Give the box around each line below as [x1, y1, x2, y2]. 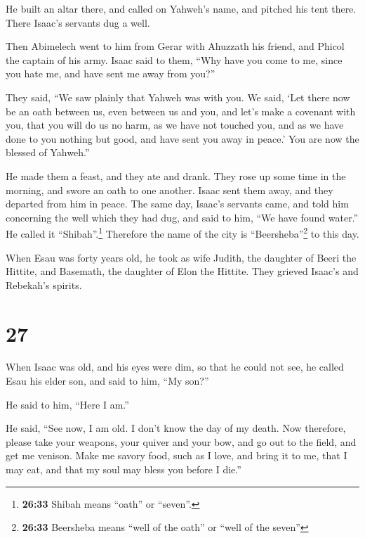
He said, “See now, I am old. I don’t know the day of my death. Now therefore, [6, 421, 346, 435]
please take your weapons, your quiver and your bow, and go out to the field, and [6, 434, 357, 449]
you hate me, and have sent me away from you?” [6, 66, 215, 81]
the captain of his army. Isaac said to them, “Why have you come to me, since [6, 52, 343, 67]
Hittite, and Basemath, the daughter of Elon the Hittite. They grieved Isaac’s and [6, 264, 359, 278]
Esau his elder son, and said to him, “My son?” [6, 373, 209, 388]
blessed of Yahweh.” [6, 145, 90, 160]
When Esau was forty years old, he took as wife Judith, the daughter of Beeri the [6, 250, 357, 264]
